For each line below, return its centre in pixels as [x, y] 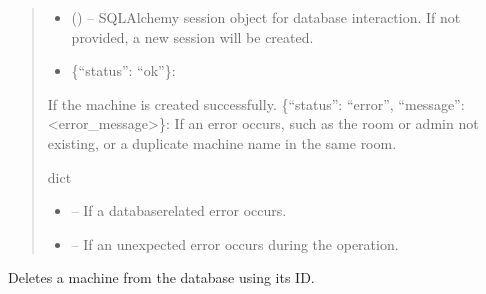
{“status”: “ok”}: [123, 70]
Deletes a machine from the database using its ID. [161, 277]
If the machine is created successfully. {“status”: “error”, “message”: [256, 103]
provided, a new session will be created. [192, 36]
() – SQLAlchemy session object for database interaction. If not [266, 17]
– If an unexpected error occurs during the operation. [235, 243]
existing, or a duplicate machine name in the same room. [222, 142]
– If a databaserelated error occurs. [179, 210]
